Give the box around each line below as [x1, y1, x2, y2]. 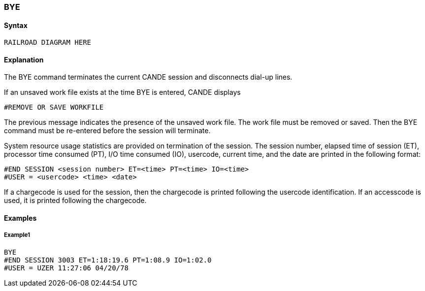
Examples [4, 214, 37, 223]
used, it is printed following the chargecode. [4, 196, 147, 205]
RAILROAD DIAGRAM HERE [4, 38, 92, 47]
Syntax [4, 21, 28, 29]
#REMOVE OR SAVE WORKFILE [4, 103, 104, 112]
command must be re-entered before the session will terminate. [4, 126, 211, 135]
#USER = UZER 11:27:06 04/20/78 [4, 263, 129, 272]
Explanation [4, 55, 44, 64]
